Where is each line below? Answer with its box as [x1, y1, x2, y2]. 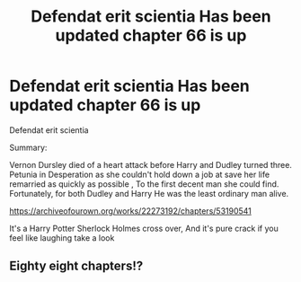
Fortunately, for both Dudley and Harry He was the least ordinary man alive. [9, 188, 289, 198]
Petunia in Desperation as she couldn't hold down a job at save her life [9, 169, 270, 180]
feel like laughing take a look [9, 232, 115, 243]
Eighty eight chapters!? [9, 259, 144, 274]
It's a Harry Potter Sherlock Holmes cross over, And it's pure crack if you [9, 223, 279, 234]
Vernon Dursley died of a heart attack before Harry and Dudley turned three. [9, 159, 292, 170]
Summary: [9, 142, 48, 153]
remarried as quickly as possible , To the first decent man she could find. [9, 178, 279, 189]
